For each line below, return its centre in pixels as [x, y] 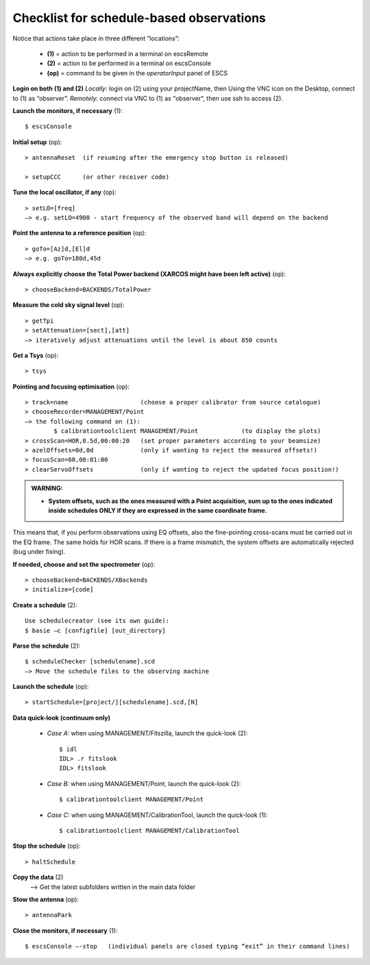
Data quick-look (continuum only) [62, 718]
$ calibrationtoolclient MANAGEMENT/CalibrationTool [149, 830]
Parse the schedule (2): [47, 646]
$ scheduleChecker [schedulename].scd [90, 662]
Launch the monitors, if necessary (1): [68, 110]
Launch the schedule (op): [51, 687]
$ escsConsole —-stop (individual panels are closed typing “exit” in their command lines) [187, 946]
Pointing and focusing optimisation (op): [71, 387]
